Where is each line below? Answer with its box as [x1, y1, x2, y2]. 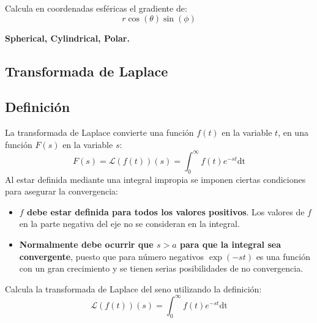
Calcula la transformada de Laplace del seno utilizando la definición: [5, 282, 262, 295]
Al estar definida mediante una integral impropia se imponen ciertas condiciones [5, 173, 306, 185]
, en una [278, 126, 308, 139]
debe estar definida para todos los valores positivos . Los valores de [27, 205, 305, 218]
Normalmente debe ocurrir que [19, 238, 154, 251]
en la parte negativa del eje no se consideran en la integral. [19, 217, 240, 230]
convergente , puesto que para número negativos [19, 250, 204, 262]
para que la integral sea [180, 238, 281, 251]
